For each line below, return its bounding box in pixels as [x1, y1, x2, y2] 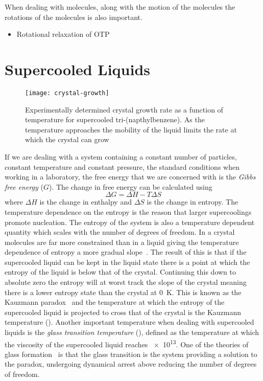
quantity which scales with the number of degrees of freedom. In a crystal [5, 227, 235, 237]
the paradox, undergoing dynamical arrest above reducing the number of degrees [5, 358, 257, 369]
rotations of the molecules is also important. [5, 11, 142, 22]
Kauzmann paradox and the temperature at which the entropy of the [5, 297, 225, 307]
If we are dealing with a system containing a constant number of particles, [5, 151, 237, 162]
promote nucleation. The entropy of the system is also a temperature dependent [5, 216, 255, 227]
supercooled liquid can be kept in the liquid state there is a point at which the [5, 256, 250, 267]
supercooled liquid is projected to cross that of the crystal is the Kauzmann [5, 306, 242, 317]
